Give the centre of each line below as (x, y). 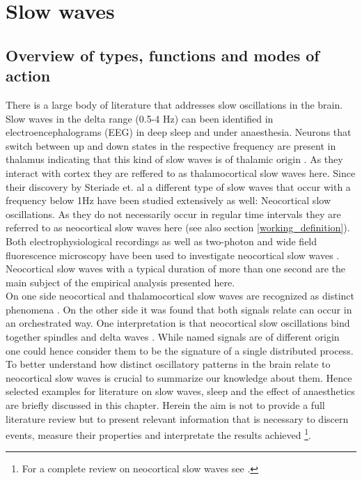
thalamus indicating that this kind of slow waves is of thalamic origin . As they (174, 159)
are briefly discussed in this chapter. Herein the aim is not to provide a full (165, 405)
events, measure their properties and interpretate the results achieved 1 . (158, 434)
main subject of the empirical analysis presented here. (120, 282)
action (28, 76)
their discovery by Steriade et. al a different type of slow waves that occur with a (178, 186)
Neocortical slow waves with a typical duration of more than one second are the (176, 269)
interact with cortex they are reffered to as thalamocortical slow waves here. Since (181, 172)
